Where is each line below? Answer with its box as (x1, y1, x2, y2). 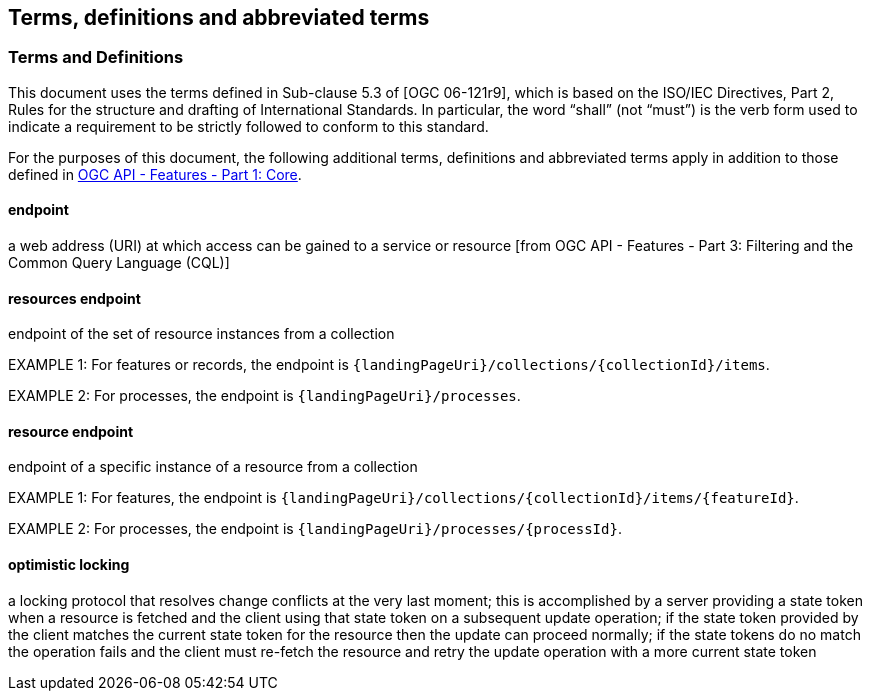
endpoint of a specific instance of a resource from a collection (8, 458, 418, 476)
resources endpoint (8, 289, 141, 307)
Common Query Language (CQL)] (8, 254, 230, 272)
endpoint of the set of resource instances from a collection (8, 325, 395, 343)
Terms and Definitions (8, 47, 184, 68)
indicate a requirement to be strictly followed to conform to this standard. (8, 117, 489, 135)
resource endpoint (8, 422, 134, 440)
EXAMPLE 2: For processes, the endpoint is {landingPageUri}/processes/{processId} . (8, 520, 622, 538)
